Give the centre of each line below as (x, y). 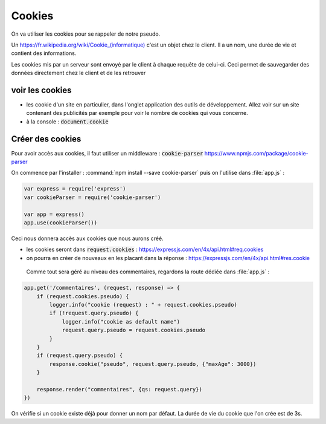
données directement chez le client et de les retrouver (78, 73)
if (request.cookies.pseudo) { (83, 296)
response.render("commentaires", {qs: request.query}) (119, 389)
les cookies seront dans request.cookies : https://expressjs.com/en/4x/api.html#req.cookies (145, 250)
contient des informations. (44, 53)
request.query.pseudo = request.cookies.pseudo (134, 330)
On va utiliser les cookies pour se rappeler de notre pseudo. (86, 34)
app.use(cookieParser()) (61, 223)
